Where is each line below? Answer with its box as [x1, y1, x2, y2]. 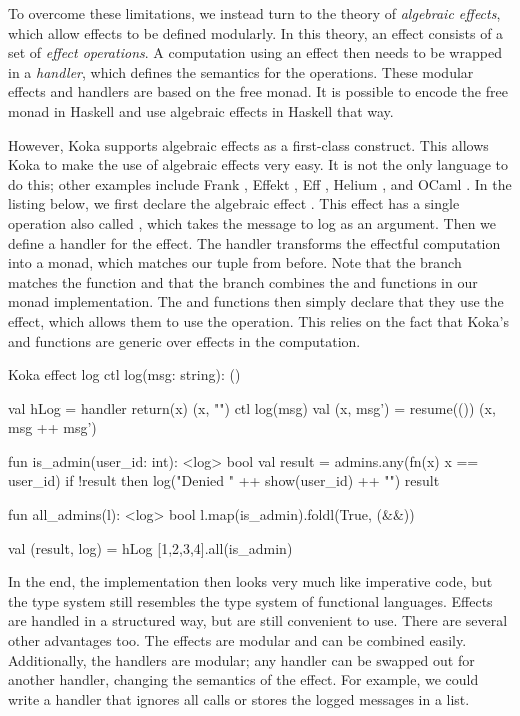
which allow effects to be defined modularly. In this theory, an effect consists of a [8, 22, 504, 43]
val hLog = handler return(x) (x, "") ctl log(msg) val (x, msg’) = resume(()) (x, [8, 397, 496, 418]
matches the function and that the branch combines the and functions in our [8, 271, 478, 292]
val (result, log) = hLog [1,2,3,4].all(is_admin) [8, 537, 293, 558]
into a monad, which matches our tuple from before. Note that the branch [8, 252, 462, 273]
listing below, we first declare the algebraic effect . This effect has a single [8, 193, 460, 214]
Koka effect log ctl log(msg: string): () [8, 364, 241, 385]
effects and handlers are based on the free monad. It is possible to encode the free [8, 81, 508, 102]
